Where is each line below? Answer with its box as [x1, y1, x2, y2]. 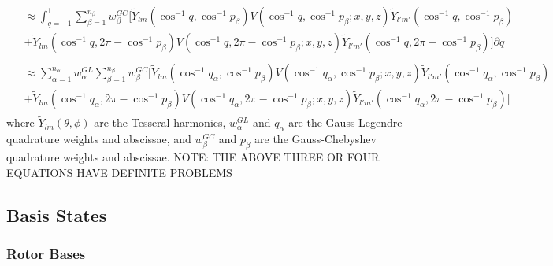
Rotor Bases [6, 243, 86, 263]
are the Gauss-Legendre [288, 114, 403, 131]
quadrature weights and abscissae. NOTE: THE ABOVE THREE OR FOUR [6, 149, 380, 164]
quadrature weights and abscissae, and [6, 131, 191, 147]
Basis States [6, 202, 107, 227]
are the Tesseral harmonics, [94, 114, 226, 131]
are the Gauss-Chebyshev [254, 131, 377, 147]
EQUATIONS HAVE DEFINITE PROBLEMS [6, 164, 232, 180]
